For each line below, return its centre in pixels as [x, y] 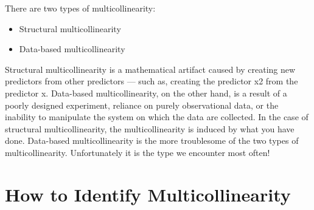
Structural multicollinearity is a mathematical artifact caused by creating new [150, 69]
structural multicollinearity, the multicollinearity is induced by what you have [150, 128]
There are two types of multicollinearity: [80, 8]
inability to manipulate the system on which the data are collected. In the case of [157, 117]
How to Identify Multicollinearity [148, 194]
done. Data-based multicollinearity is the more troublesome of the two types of [152, 141]
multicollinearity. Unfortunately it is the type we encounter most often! [138, 152]
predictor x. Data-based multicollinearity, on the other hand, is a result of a [146, 93]
